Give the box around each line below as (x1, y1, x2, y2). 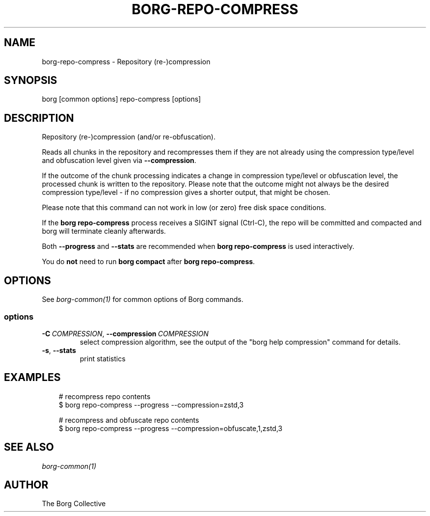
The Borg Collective (42, 499, 106, 508)
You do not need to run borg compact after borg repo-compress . (42, 257, 255, 266)
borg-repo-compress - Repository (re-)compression (42, 57, 211, 66)
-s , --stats (42, 346, 76, 354)
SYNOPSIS (4, 74, 57, 87)
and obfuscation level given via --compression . (42, 156, 196, 165)
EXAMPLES (4, 371, 61, 384)
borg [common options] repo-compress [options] (42, 95, 201, 104)
